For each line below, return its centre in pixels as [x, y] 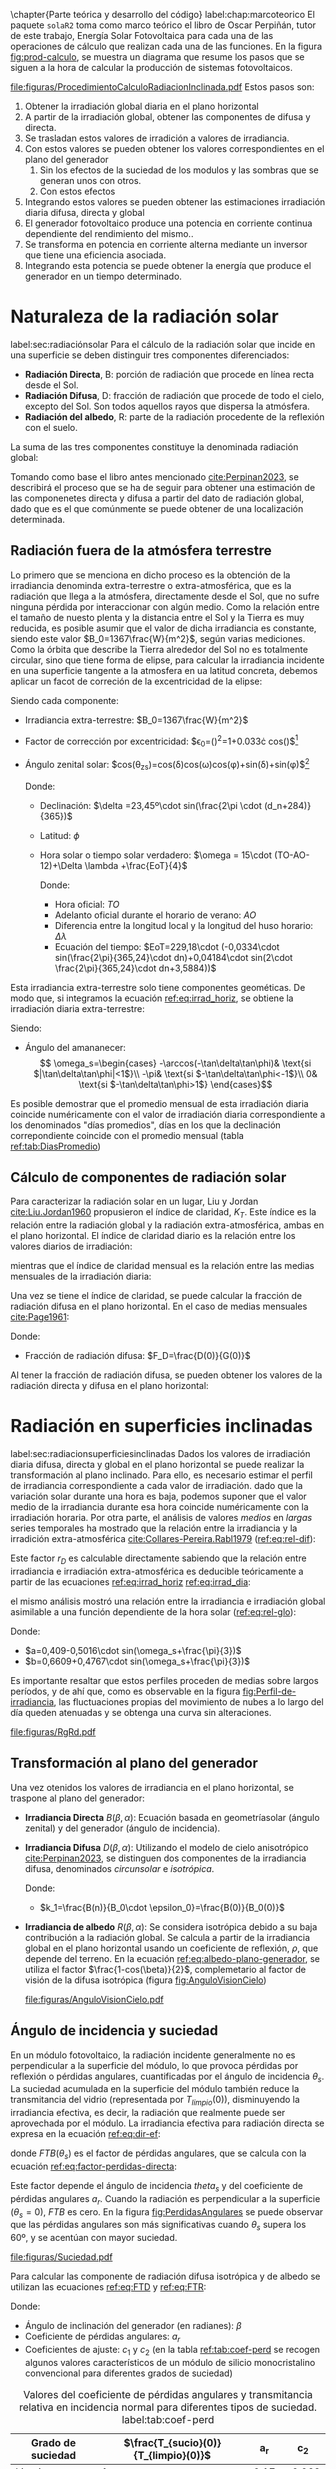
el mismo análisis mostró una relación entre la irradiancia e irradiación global [168, 1601]
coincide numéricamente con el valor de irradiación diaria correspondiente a [168, 1114]
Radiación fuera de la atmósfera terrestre [141, 550]
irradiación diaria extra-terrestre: [77, 1008]
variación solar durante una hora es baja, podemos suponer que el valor [158, 1496]
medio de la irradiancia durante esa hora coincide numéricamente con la [159, 1507]
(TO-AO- [291, 855]
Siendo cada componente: [65, 700]
